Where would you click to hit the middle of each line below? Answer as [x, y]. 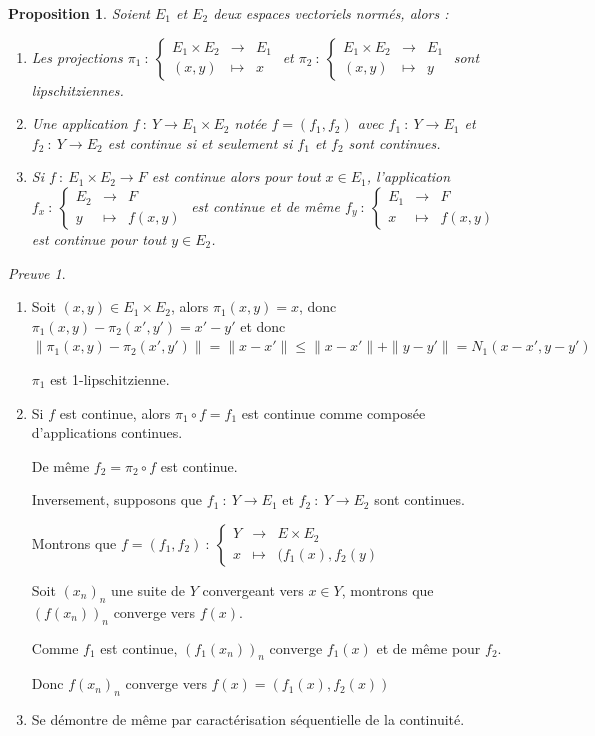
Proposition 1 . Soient [79, 13]
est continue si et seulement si [200, 142]
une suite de [148, 589]
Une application [79, 123]
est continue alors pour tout [236, 176]
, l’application [408, 176]
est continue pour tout [99, 238]
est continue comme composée [333, 412]
